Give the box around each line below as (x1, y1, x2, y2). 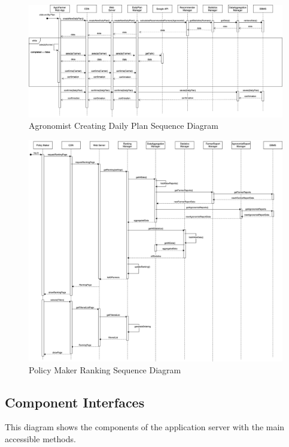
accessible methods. (5, 433, 76, 445)
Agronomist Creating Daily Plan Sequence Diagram (29, 119, 218, 132)
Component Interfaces (5, 392, 145, 411)
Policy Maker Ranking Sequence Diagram (29, 363, 181, 376)
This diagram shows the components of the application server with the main (5, 421, 285, 433)
